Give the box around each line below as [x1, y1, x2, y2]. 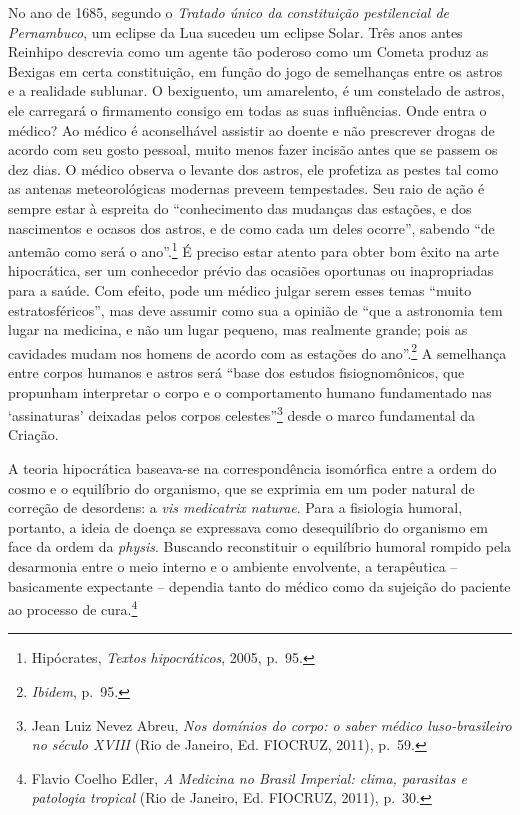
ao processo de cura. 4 [8, 596, 138, 619]
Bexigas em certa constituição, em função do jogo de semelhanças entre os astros [8, 60, 503, 81]
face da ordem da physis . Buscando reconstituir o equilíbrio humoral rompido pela [8, 536, 512, 557]
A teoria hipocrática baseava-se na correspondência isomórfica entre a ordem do [8, 458, 497, 479]
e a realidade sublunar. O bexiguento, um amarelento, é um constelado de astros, [8, 80, 505, 101]
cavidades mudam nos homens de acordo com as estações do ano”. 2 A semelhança [8, 339, 507, 363]
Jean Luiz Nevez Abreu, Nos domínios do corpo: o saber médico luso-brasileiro [31, 714, 512, 735]
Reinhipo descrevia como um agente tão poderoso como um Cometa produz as [8, 41, 489, 62]
